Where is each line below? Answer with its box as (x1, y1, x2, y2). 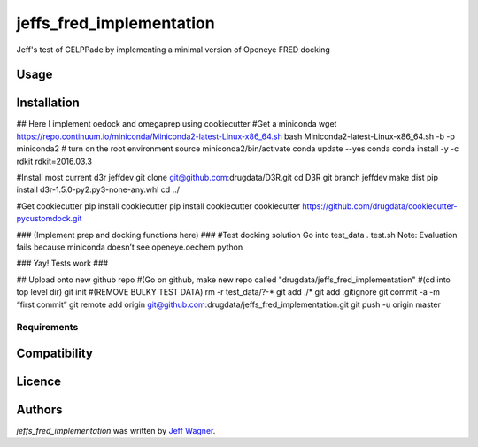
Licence (16, 374, 62, 389)
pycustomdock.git (16, 213, 82, 224)
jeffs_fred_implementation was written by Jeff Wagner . (16, 426, 216, 436)
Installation (16, 96, 80, 111)
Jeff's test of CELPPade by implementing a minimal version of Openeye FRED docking (16, 44, 331, 55)
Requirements (16, 321, 79, 334)
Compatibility (16, 345, 93, 360)
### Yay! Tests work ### (16, 258, 109, 269)
